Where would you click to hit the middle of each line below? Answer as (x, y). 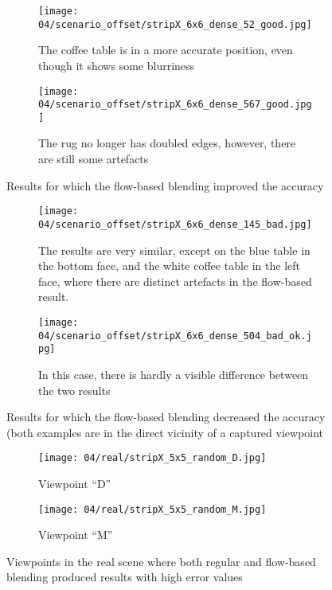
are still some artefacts (94, 159)
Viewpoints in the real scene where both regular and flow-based (161, 561)
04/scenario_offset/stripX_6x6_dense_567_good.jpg (175, 105)
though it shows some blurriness (117, 65)
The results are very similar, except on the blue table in (174, 250)
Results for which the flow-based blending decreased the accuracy (166, 417)
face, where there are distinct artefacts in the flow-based (175, 281)
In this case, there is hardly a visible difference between (174, 374)
